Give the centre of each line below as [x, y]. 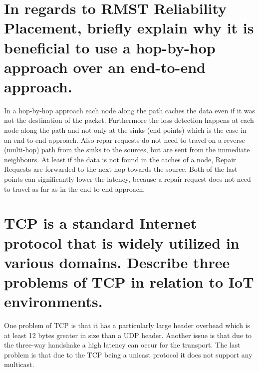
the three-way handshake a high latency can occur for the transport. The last [122, 345]
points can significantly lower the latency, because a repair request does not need [128, 179]
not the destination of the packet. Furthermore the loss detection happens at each [129, 120]
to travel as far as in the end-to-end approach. [75, 188]
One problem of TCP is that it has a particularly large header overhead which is [127, 325]
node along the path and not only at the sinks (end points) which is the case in [125, 130]
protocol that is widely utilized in [122, 242]
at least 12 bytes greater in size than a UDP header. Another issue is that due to [128, 335]
